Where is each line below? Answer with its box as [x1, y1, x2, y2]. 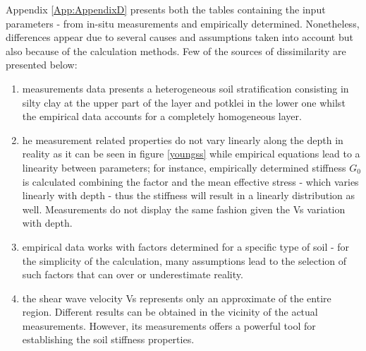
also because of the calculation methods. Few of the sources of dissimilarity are [6, 43, 346, 58]
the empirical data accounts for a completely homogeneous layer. [22, 109, 302, 124]
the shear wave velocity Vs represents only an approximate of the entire [22, 290, 331, 305]
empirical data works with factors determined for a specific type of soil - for [22, 239, 350, 254]
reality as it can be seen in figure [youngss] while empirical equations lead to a [22, 146, 360, 161]
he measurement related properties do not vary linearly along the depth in [22, 132, 343, 147]
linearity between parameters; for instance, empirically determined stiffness [22, 160, 346, 174]
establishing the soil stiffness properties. [22, 332, 195, 347]
